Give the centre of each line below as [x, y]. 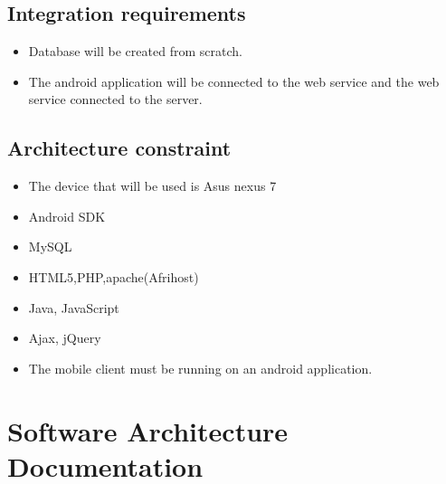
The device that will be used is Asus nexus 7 [152, 186]
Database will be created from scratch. [135, 51]
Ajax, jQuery [65, 338]
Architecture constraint [119, 148]
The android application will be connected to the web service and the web [234, 81]
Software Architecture [148, 430]
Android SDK [67, 216]
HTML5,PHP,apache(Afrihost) [114, 276]
